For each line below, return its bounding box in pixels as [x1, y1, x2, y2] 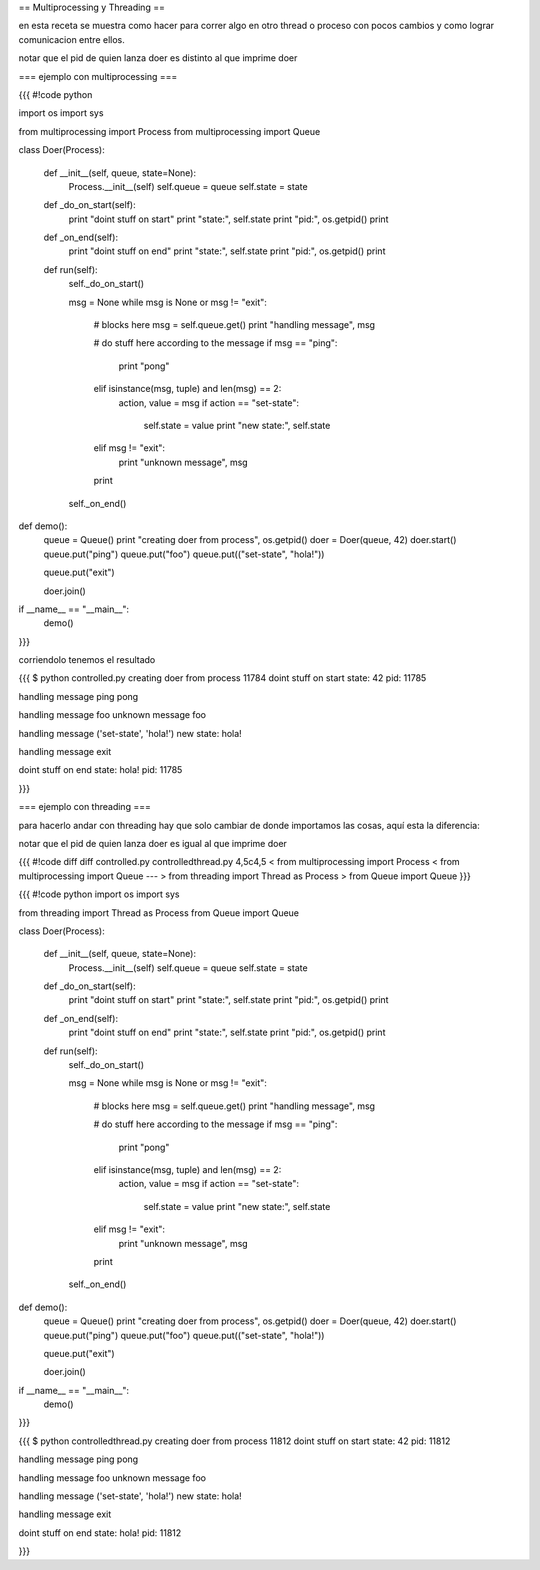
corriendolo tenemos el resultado [18, 654, 156, 666]
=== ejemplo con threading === [18, 801, 152, 813]
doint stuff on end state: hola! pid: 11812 [18, 1526, 182, 1539]
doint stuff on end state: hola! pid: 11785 [18, 764, 183, 776]
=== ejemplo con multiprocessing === [18, 70, 178, 82]
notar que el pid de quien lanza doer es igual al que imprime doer [18, 837, 287, 849]
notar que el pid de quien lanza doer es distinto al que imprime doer [18, 52, 298, 64]
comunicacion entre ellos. [18, 33, 125, 45]
